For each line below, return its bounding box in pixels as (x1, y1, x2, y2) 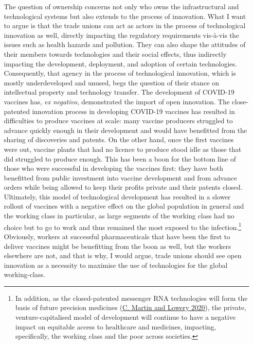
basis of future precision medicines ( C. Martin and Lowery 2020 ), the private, (15, 302, 246, 312)
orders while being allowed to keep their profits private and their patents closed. (4, 182, 243, 192)
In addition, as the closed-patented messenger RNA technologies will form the (15, 293, 248, 303)
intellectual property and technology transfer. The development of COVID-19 (4, 87, 235, 97)
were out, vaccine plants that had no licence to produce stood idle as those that (4, 144, 242, 154)
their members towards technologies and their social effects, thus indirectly (4, 49, 227, 59)
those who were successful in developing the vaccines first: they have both (4, 163, 223, 173)
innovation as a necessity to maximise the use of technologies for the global (4, 260, 228, 270)
